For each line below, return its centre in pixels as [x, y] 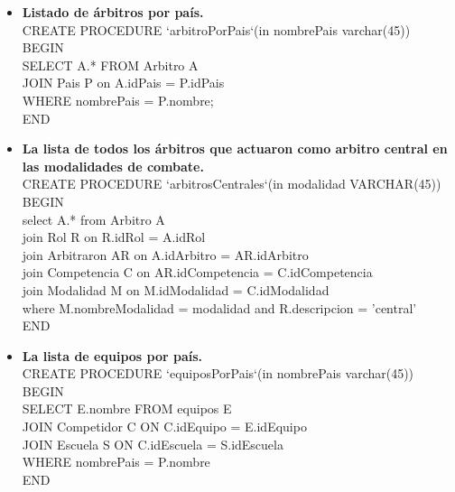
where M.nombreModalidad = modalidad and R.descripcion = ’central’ [219, 307]
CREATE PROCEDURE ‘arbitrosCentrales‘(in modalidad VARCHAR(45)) [232, 184]
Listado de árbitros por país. [113, 12]
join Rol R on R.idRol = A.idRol [114, 237]
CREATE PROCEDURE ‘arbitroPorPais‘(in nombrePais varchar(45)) [216, 29]
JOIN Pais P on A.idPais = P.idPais [123, 83]
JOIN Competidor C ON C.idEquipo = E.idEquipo [164, 427]
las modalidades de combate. [113, 166]
